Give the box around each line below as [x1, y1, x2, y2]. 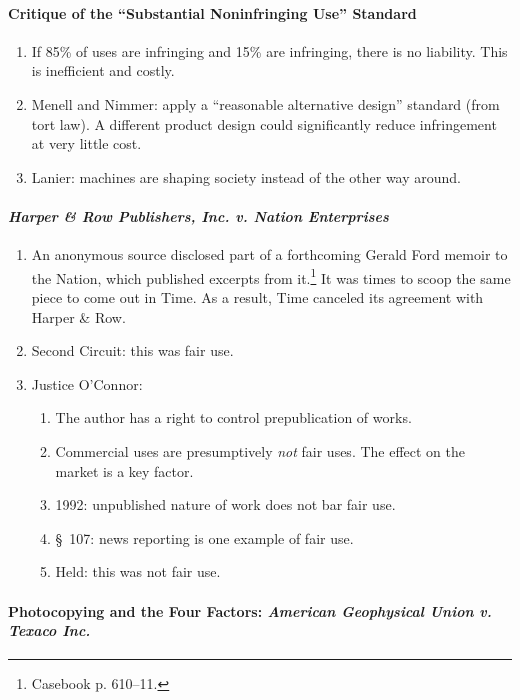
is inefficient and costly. [31, 60, 175, 81]
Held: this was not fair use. [55, 561, 221, 582]
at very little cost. [31, 133, 142, 154]
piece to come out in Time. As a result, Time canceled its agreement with [31, 287, 484, 307]
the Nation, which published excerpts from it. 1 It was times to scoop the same [31, 264, 511, 288]
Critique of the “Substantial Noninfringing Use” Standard [8, 2, 417, 23]
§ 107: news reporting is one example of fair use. [55, 527, 354, 548]
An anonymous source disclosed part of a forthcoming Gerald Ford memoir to [31, 244, 508, 265]
